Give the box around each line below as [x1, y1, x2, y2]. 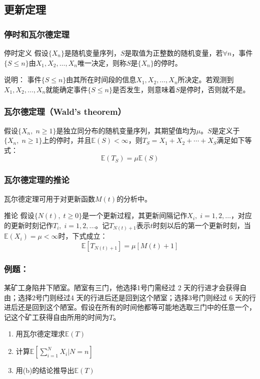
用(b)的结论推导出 [15, 365, 74, 375]
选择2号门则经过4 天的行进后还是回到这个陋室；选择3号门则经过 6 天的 [17, 292, 249, 302]
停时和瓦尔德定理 [4, 28, 69, 40]
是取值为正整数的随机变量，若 [124, 48, 223, 58]
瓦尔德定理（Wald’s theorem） [4, 105, 126, 118]
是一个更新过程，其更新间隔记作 [82, 210, 187, 221]
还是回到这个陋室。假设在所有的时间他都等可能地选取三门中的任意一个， [17, 302, 256, 312]
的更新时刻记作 [4, 220, 53, 230]
